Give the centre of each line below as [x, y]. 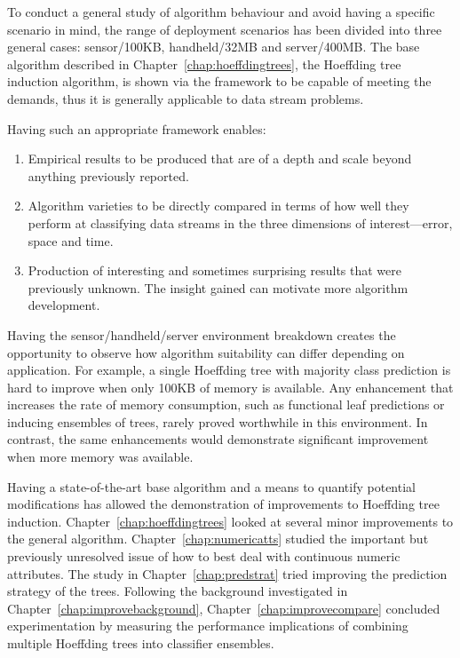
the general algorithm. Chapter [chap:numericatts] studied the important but [218, 539]
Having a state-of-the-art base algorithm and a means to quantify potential [211, 486]
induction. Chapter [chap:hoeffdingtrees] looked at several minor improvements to [230, 521]
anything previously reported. [108, 175]
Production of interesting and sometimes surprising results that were [214, 270]
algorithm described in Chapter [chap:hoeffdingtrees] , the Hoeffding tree [204, 63]
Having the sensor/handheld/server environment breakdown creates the [202, 334]
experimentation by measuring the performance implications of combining [208, 626]
